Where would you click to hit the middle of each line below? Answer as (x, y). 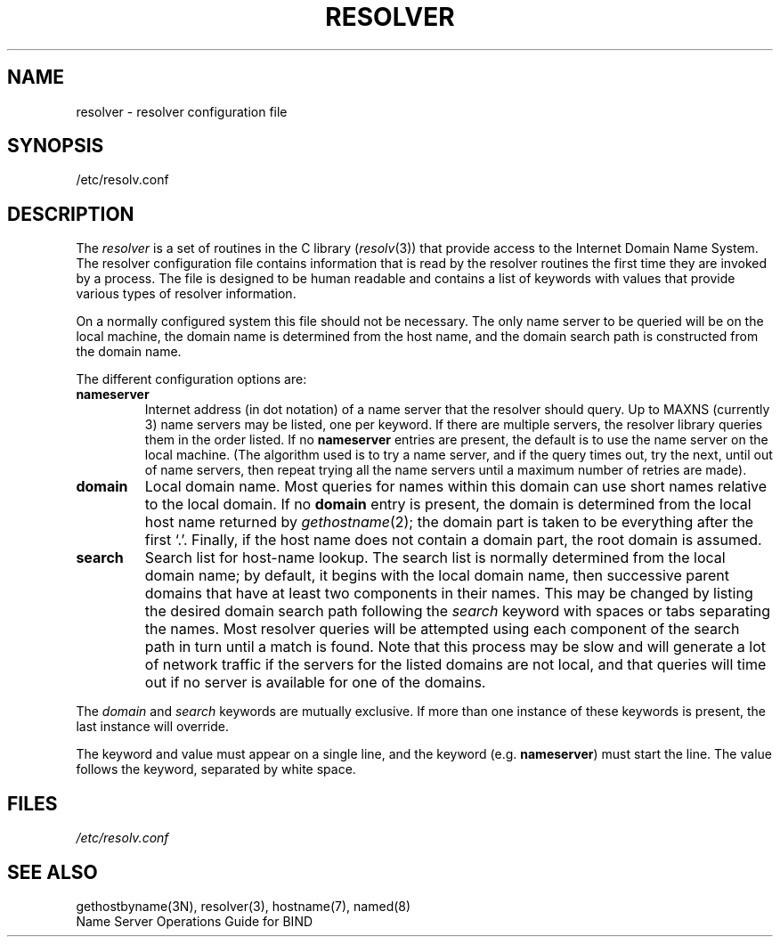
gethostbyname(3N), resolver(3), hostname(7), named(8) (244, 906)
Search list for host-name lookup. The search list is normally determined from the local (435, 558)
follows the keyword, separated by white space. (216, 769)
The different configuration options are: (191, 379)
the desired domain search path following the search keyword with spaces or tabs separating (458, 611)
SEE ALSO (53, 872)
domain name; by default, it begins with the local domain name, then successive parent (437, 576)
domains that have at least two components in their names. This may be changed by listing (449, 594)
